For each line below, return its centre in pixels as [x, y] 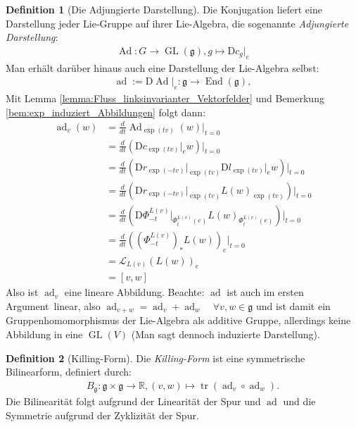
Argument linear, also [53, 305]
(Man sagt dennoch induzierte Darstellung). [225, 334]
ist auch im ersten [265, 292]
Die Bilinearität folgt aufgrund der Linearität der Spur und [133, 401]
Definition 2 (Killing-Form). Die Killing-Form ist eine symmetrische [155, 358]
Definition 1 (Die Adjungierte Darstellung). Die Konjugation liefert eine [164, 9]
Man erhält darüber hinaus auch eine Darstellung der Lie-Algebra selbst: [163, 67]
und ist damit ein [293, 305]
